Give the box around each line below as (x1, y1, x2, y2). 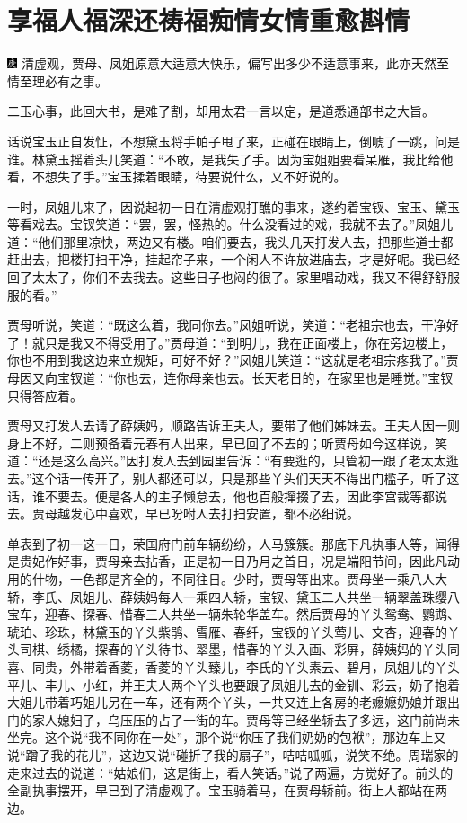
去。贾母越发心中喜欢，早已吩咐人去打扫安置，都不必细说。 (7, 504, 359, 523)
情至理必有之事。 (7, 71, 108, 90)
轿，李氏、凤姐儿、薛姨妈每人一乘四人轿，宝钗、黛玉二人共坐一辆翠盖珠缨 (7, 587, 447, 606)
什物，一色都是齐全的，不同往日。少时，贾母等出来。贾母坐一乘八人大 (31, 569, 447, 588)
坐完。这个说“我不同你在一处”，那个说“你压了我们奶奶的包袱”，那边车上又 (7, 728, 446, 747)
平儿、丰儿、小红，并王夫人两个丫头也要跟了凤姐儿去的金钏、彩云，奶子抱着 (7, 675, 460, 694)
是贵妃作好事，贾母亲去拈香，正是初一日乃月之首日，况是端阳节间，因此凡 (7, 552, 447, 571)
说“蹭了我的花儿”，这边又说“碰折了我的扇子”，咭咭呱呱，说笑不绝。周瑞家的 (7, 745, 459, 764)
